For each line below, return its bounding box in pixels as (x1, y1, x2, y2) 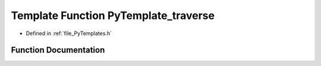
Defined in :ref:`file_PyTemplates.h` (26, 30, 112, 37)
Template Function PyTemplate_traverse (11, 9, 215, 22)
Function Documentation (11, 45, 105, 55)
